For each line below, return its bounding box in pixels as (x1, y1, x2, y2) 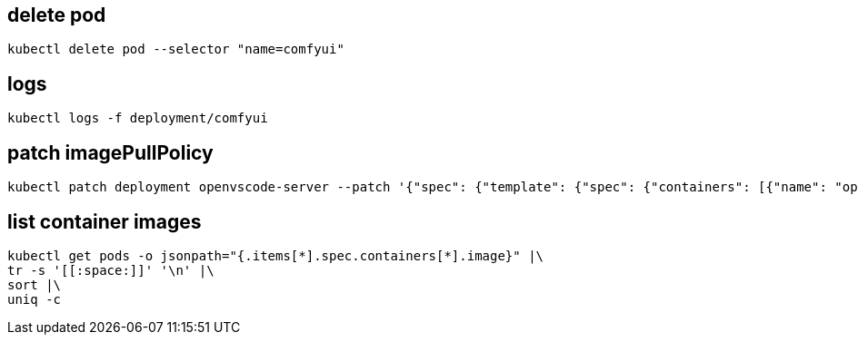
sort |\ (7, 277, 62, 292)
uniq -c (7, 291, 62, 307)
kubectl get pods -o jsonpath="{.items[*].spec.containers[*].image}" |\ (7, 248, 544, 263)
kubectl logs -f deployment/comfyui (7, 111, 268, 126)
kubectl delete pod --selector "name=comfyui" (7, 42, 344, 57)
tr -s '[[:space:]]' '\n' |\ (7, 262, 214, 278)
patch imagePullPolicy (7, 141, 214, 164)
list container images (7, 210, 202, 233)
